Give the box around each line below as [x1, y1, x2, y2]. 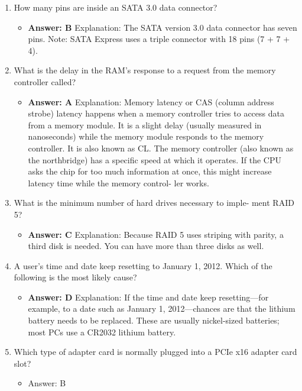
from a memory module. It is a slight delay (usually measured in [28, 118, 262, 131]
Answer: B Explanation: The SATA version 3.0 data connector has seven [28, 21, 297, 33]
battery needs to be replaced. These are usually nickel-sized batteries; [28, 314, 280, 327]
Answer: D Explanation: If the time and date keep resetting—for [28, 290, 269, 303]
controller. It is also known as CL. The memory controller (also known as [28, 141, 294, 154]
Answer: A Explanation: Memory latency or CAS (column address [28, 95, 274, 108]
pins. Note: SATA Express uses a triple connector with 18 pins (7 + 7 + [28, 33, 290, 45]
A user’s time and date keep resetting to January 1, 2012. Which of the [14, 259, 272, 272]
